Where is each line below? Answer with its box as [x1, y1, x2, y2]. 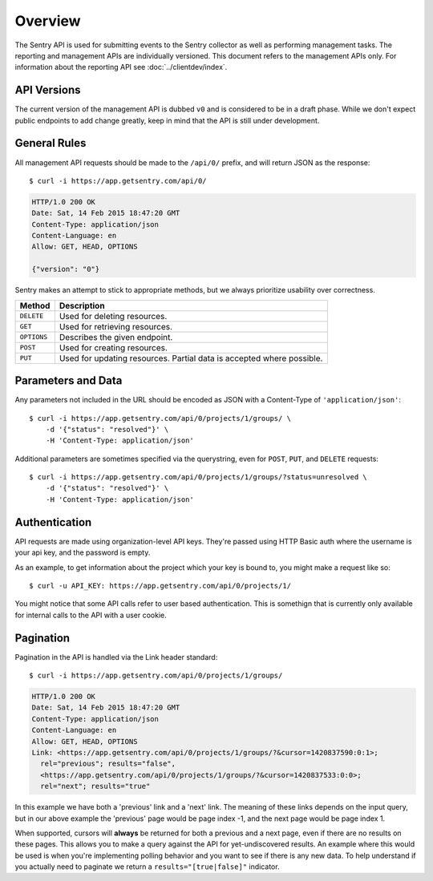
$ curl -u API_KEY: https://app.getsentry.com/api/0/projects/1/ [29, 581, 292, 590]
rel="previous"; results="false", [40, 759, 176, 769]
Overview [14, 12, 81, 30]
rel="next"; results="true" [40, 782, 151, 791]
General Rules [14, 136, 87, 150]
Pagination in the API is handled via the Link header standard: [14, 652, 218, 661]
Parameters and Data [14, 374, 123, 388]
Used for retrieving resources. [59, 321, 172, 332]
